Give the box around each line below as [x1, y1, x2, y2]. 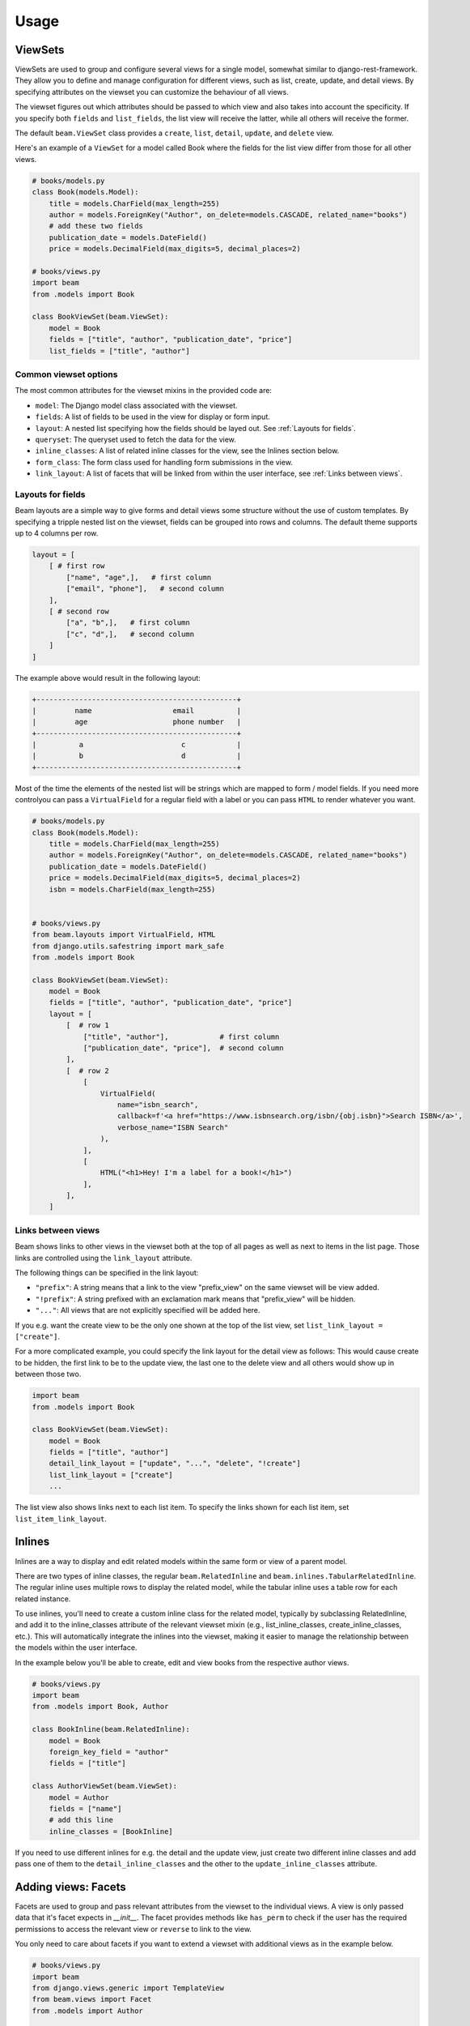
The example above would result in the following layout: [15, 673, 201, 682]
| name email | [32, 706, 242, 715]
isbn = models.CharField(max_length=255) [49, 884, 216, 894]
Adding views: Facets [15, 1880, 127, 1894]
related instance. [15, 1593, 71, 1604]
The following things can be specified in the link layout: [15, 1268, 199, 1277]
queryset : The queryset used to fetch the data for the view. [35, 434, 236, 444]
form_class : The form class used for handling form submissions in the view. [35, 457, 293, 467]
